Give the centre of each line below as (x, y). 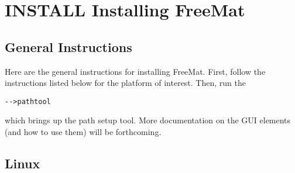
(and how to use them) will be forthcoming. (83, 132)
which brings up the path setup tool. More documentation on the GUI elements (148, 120)
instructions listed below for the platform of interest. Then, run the (125, 83)
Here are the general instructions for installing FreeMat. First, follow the (135, 71)
